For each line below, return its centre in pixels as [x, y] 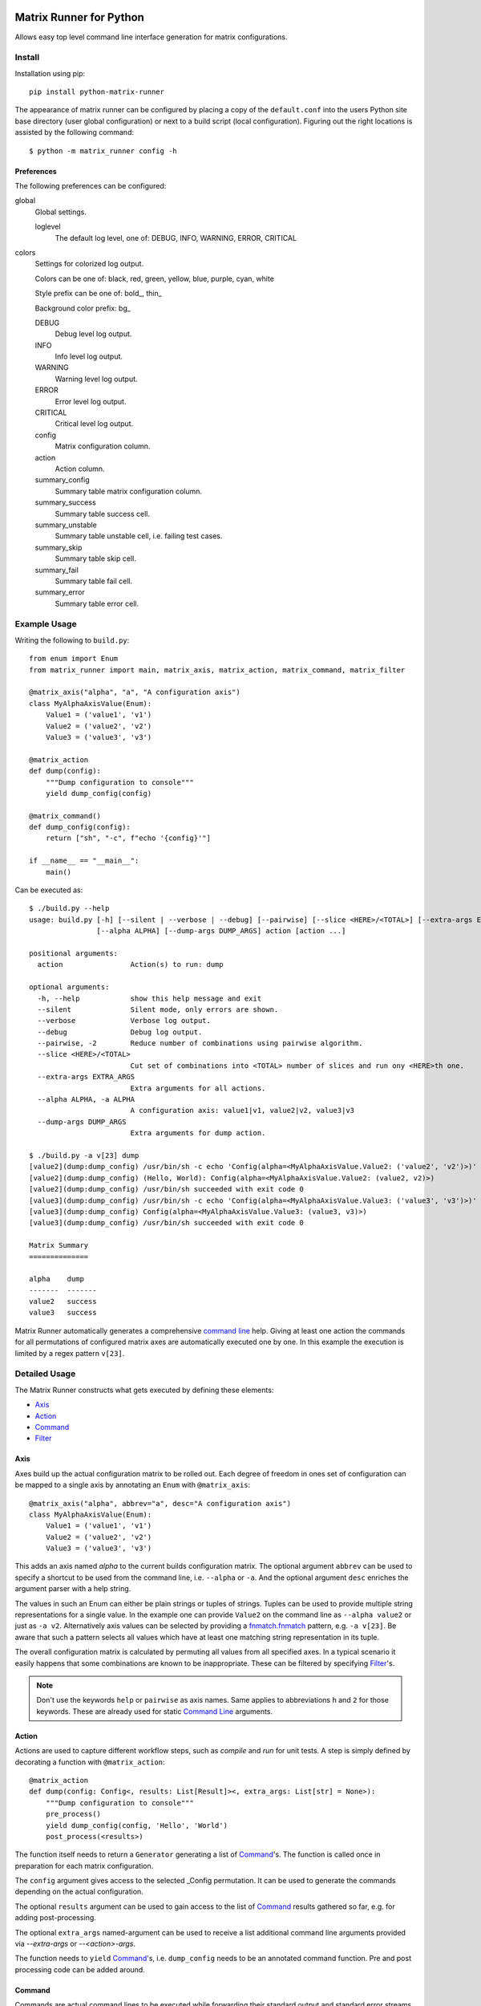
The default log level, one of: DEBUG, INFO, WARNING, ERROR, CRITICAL [176, 238]
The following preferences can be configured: [91, 186]
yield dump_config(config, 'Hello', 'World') [137, 1825]
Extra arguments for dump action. [198, 1133]
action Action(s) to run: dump [130, 964]
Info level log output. [89, 356]
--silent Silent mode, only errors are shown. [158, 1009]
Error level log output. [91, 401]
